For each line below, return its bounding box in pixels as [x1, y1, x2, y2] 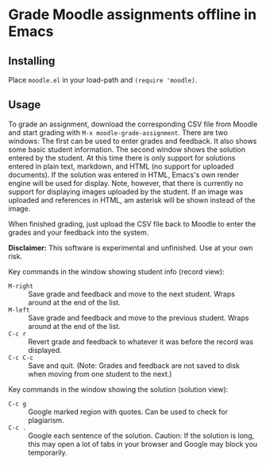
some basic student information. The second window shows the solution [8, 145, 246, 154]
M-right [8, 282, 34, 290]
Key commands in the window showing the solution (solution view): [8, 384, 229, 394]
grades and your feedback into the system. [8, 227, 149, 237]
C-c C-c [8, 354, 34, 362]
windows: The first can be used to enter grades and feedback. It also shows [8, 136, 257, 145]
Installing [8, 54, 56, 68]
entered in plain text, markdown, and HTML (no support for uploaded [8, 161, 234, 171]
